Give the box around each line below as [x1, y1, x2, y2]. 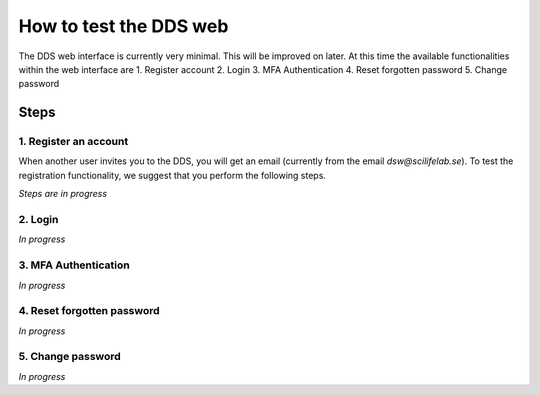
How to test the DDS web [18, 15, 229, 37]
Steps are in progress [18, 188, 108, 200]
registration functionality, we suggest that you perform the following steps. [18, 169, 327, 181]
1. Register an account [18, 135, 129, 149]
